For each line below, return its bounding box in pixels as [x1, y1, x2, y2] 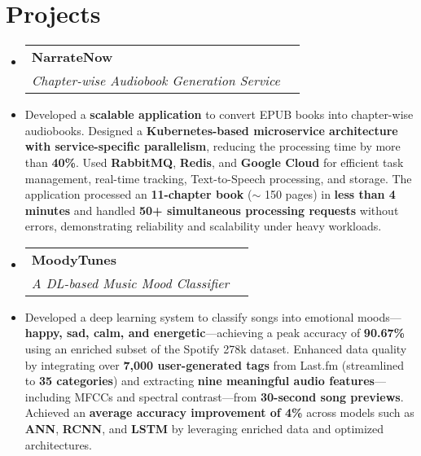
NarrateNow [31, 47, 113, 67]
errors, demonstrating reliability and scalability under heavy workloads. [24, 217, 382, 235]
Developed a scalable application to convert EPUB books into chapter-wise [24, 106, 414, 123]
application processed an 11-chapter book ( [24, 186, 252, 203]
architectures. [24, 436, 93, 453]
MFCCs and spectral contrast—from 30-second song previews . [74, 388, 404, 405]
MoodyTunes [31, 249, 117, 269]
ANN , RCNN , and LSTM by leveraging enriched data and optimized [24, 420, 384, 437]
